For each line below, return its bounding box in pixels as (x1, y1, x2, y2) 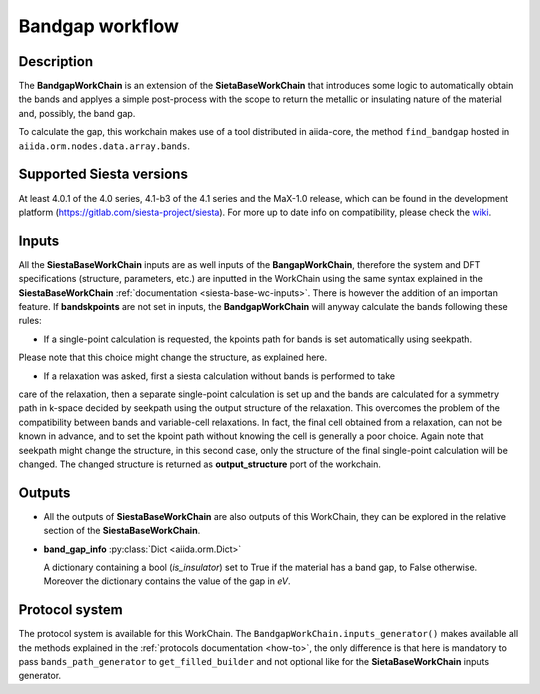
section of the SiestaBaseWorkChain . (43, 525, 201, 537)
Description (18, 53, 94, 70)
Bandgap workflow (18, 15, 180, 37)
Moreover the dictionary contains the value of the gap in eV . (43, 575, 291, 587)
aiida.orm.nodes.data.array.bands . (18, 140, 190, 152)
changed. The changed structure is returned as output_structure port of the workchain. (18, 458, 382, 470)
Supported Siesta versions (18, 166, 189, 183)
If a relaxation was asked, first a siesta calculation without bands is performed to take (43, 370, 395, 382)
